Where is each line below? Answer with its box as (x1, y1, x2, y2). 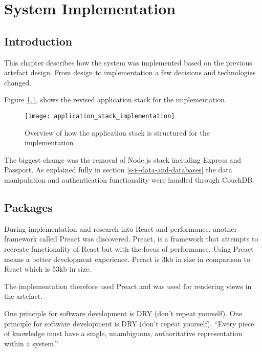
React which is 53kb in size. (4, 263, 91, 274)
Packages (4, 199, 53, 215)
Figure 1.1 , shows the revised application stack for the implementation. (4, 94, 227, 105)
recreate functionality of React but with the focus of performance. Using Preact (4, 243, 254, 254)
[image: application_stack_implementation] (25, 112, 175, 120)
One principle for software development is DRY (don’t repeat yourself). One (4, 307, 243, 318)
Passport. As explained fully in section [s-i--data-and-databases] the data (4, 164, 232, 175)
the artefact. (4, 291, 43, 301)
